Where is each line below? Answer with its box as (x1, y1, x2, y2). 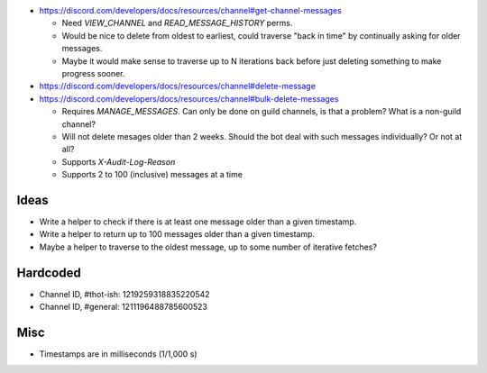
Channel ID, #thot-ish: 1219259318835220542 (39, 288, 211, 299)
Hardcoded (16, 265, 81, 280)
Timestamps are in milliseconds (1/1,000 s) (39, 348, 198, 359)
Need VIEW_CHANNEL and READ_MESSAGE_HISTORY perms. (61, 18, 293, 29)
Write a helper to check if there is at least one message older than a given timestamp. (39, 216, 357, 227)
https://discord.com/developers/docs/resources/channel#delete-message (39, 81, 316, 92)
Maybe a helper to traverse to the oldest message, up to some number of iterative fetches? (39, 241, 378, 252)
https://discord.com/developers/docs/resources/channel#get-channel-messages (39, 5, 342, 15)
